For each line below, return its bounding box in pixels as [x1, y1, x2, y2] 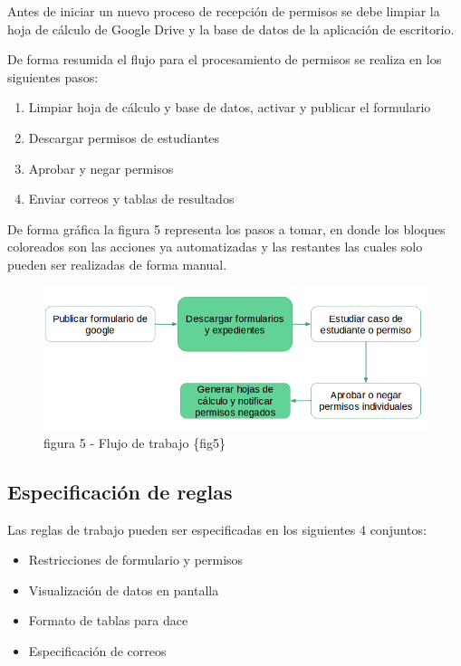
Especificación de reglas [7, 477, 233, 505]
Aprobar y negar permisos [28, 158, 174, 177]
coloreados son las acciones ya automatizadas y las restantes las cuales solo [7, 237, 423, 256]
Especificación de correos [28, 642, 167, 661]
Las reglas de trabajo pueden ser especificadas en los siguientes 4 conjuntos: [7, 519, 427, 538]
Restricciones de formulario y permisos [28, 550, 244, 569]
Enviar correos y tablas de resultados [28, 189, 235, 208]
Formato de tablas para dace [28, 611, 188, 630]
